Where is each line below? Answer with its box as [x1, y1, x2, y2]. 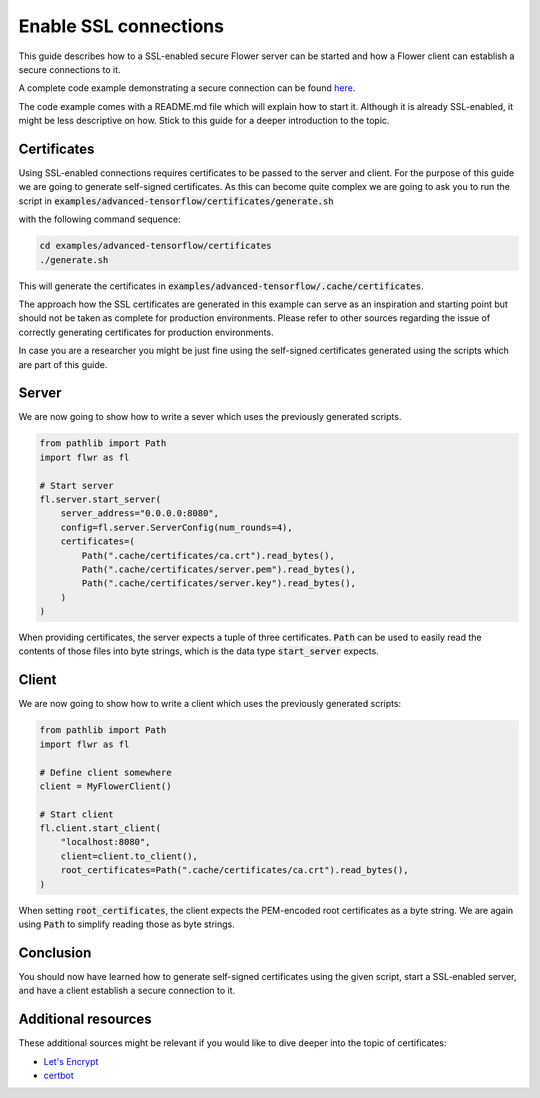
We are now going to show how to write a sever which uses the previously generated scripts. [18, 411, 402, 423]
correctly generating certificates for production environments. [18, 326, 274, 338]
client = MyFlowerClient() [39, 780, 172, 792]
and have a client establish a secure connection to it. [18, 985, 236, 997]
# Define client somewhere [39, 766, 172, 778]
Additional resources [18, 1011, 152, 1028]
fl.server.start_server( [39, 493, 162, 505]
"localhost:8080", [60, 836, 151, 848]
